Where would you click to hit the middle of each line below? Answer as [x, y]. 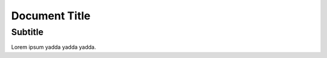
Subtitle [27, 32]
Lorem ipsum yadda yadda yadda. [54, 47]
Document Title [51, 16]
